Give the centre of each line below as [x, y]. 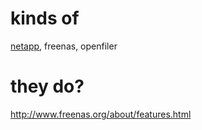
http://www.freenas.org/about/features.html [101, 114]
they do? [47, 86]
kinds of [45, 18]
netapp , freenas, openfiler [64, 46]
